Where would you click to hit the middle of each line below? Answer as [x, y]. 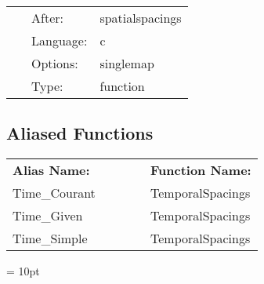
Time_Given [48, 216]
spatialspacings [141, 18]
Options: [55, 63]
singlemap [127, 63]
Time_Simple [50, 238]
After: [47, 18]
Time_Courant [54, 193]
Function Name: [201, 170]
